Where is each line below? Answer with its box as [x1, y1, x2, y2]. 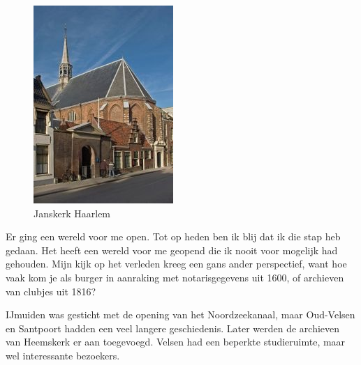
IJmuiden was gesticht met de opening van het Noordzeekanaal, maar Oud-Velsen [6, 307, 355, 322]
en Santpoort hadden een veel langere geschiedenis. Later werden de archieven [6, 320, 340, 335]
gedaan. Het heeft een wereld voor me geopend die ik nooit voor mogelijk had [6, 242, 338, 257]
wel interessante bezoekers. [6, 348, 120, 362]
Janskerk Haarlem [34, 205, 111, 220]
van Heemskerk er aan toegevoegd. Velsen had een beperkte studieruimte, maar [6, 334, 346, 349]
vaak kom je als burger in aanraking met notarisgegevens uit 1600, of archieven [6, 270, 344, 284]
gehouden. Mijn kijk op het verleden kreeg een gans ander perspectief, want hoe [6, 256, 347, 271]
